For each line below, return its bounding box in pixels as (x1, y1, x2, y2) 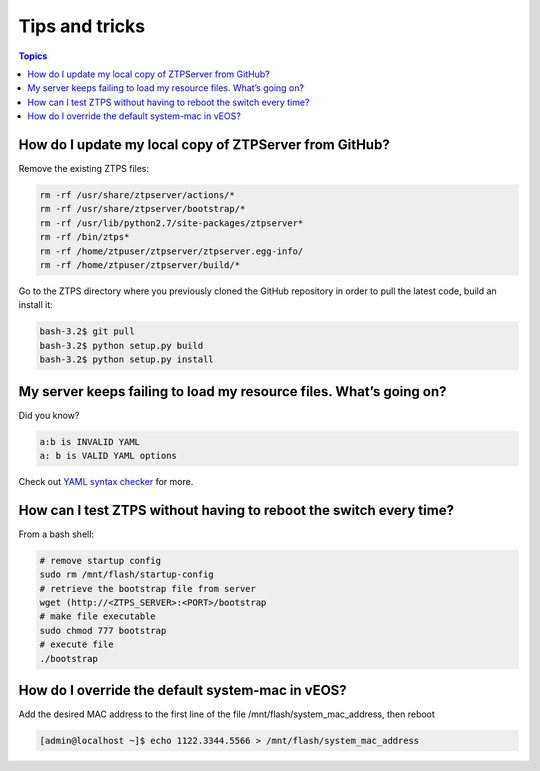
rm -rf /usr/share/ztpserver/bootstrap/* (39, 203, 246, 215)
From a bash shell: (18, 528, 95, 540)
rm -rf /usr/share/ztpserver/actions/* (39, 190, 235, 200)
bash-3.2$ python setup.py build (39, 340, 204, 351)
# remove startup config (39, 555, 162, 566)
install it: (18, 299, 54, 311)
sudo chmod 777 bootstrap (39, 625, 167, 636)
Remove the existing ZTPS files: (18, 163, 150, 175)
